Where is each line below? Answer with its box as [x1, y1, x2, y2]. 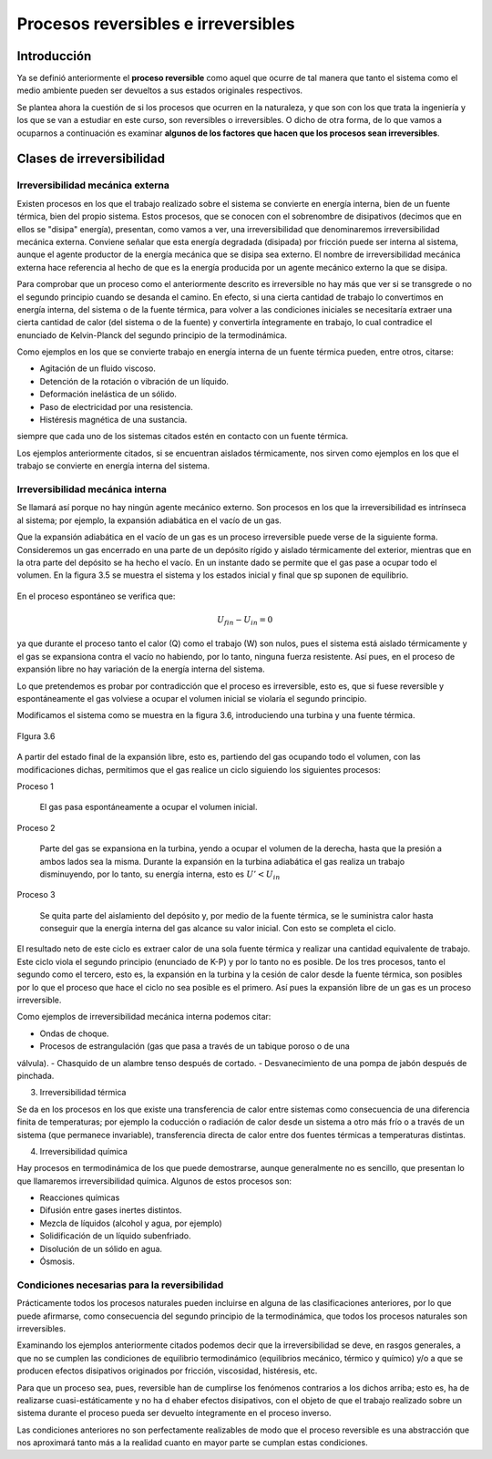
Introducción [16, 48, 92, 64]
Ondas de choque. [39, 1028, 109, 1039]
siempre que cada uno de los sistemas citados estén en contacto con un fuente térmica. [16, 431, 349, 442]
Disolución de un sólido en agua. [39, 1243, 163, 1254]
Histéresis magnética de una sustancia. [39, 415, 188, 426]
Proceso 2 [16, 822, 56, 833]
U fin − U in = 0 [217, 614, 273, 627]
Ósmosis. [39, 1256, 75, 1267]
